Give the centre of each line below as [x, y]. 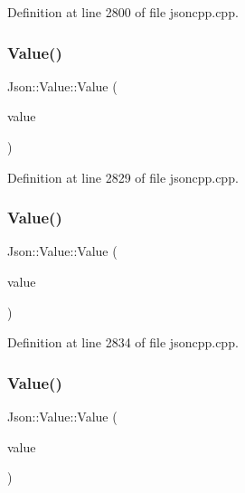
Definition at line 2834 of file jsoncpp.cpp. [123, 342]
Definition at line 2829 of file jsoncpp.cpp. [123, 177]
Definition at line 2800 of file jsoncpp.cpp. [123, 12]
